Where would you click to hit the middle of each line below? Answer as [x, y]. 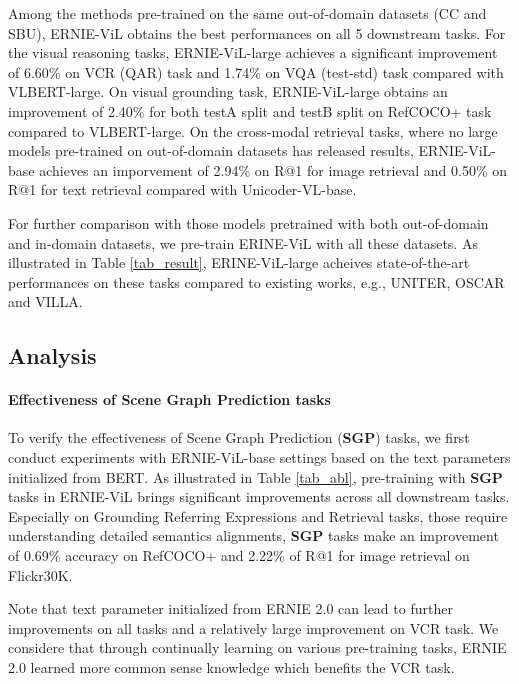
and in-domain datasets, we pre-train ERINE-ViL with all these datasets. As [243, 242]
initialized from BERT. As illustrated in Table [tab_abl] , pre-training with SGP [255, 476]
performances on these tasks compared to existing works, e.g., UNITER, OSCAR [256, 281]
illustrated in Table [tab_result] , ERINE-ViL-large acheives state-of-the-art [239, 262]
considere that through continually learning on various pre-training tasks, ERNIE [257, 647]
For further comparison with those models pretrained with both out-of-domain [248, 222]
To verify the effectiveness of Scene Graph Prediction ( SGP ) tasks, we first [239, 437]
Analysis [52, 355]
